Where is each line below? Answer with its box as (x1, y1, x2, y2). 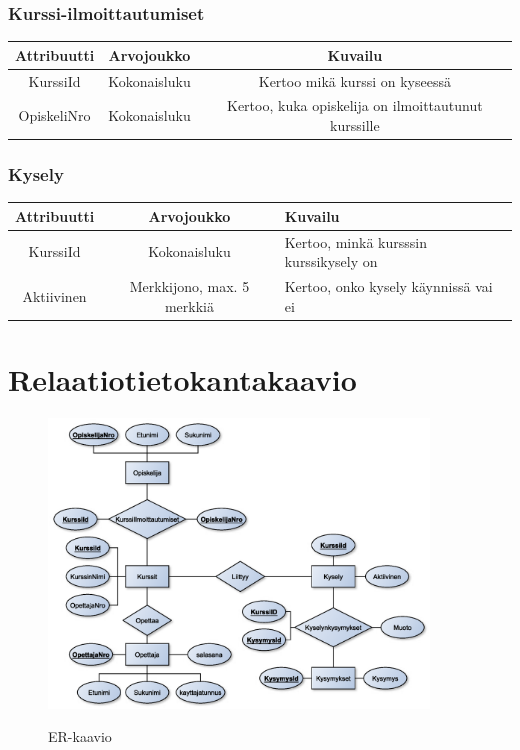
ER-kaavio (48, 726, 112, 747)
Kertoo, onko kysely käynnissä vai (284, 276, 493, 297)
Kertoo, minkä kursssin (284, 231, 427, 252)
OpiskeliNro (18, 105, 91, 126)
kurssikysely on (284, 251, 378, 272)
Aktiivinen (22, 285, 87, 306)
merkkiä (164, 295, 214, 316)
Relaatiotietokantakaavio (8, 358, 357, 399)
